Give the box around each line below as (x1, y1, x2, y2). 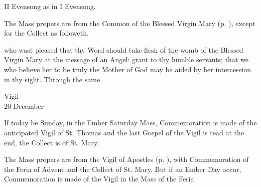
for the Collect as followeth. (4, 28, 89, 38)
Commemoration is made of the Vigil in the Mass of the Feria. (4, 173, 196, 184)
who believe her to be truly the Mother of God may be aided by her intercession (4, 64, 251, 74)
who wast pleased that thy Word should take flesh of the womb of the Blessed (4, 44, 243, 55)
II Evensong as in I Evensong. (4, 1, 96, 11)
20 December (4, 100, 44, 111)
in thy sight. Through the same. (4, 74, 102, 84)
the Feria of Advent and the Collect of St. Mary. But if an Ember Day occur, (4, 163, 241, 174)
